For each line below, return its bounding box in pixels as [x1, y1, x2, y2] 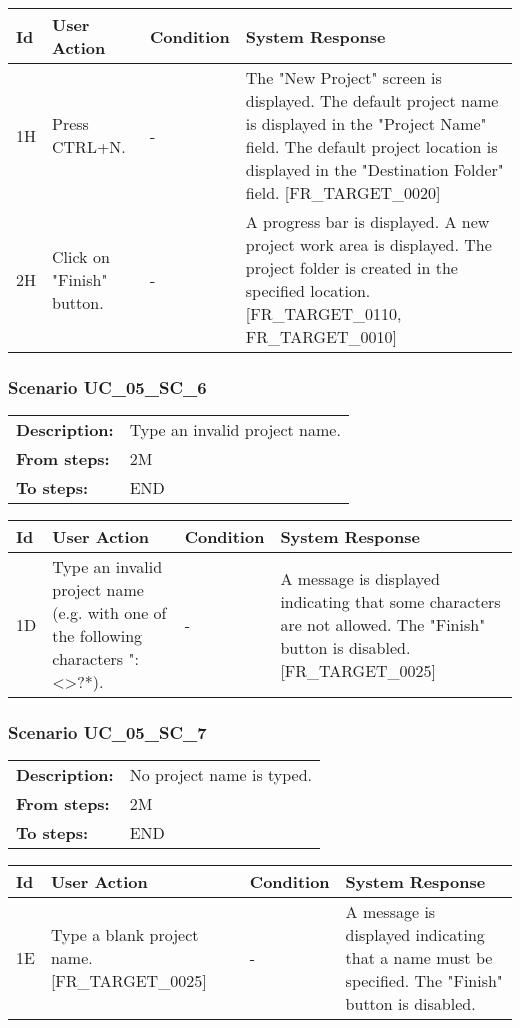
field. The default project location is [245, 135, 498, 158]
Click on [52, 244, 110, 268]
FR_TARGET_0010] [245, 325, 397, 348]
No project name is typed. [129, 763, 313, 787]
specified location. [245, 279, 371, 302]
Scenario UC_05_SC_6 [8, 374, 207, 399]
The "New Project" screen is [245, 66, 442, 89]
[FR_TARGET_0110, [245, 302, 402, 325]
